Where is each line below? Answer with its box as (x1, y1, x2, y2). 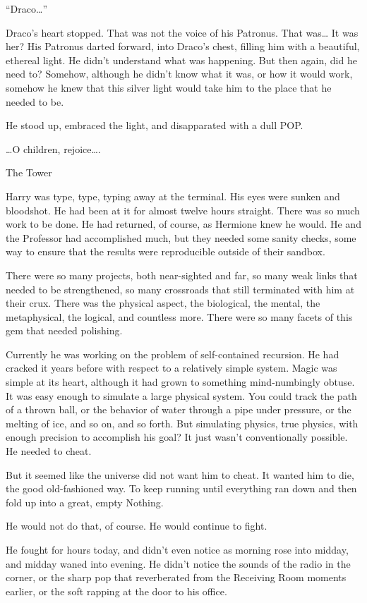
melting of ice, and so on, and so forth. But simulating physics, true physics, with (6, 415, 359, 430)
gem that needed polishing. (6, 323, 123, 338)
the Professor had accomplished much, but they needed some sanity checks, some (6, 230, 356, 245)
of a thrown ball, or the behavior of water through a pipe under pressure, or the (6, 402, 351, 417)
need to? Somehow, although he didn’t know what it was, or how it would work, (6, 66, 353, 81)
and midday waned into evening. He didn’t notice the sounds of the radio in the (6, 556, 351, 571)
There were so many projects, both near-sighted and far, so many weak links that (6, 267, 358, 282)
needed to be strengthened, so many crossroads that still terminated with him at (6, 281, 355, 296)
